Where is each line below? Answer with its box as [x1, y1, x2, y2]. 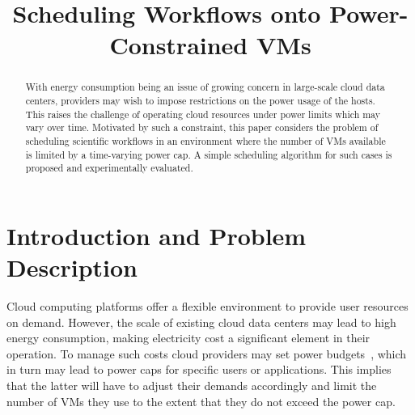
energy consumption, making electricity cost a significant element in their [6, 329, 371, 346]
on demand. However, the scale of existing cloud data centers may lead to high [6, 313, 396, 330]
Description [6, 251, 138, 284]
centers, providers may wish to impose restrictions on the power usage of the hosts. [25, 94, 375, 108]
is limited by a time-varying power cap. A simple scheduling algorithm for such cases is [25, 147, 392, 161]
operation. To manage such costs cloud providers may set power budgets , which [6, 345, 407, 362]
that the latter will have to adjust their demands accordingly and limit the [6, 377, 377, 394]
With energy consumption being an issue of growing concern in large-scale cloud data [25, 80, 385, 94]
